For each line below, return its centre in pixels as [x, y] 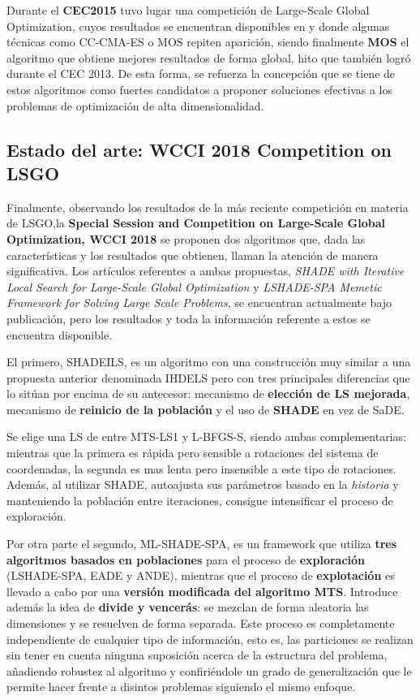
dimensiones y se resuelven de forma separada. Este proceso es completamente [201, 623]
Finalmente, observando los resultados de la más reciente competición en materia [208, 207]
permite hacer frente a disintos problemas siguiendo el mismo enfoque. [181, 687]
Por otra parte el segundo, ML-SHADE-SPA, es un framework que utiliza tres [202, 544]
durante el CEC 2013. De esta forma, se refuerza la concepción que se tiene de [201, 73]
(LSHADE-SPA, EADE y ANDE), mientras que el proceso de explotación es [201, 575]
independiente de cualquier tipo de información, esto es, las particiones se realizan [210, 639]
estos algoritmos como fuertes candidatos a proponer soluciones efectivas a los [200, 89]
